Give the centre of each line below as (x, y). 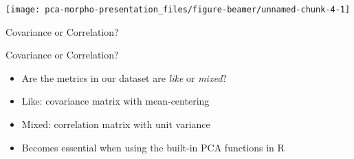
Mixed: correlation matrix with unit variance (116, 124)
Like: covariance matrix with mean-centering (115, 101)
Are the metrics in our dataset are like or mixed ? (124, 77)
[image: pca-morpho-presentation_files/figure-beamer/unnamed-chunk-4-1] (178, 10)
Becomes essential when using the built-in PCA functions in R (153, 147)
